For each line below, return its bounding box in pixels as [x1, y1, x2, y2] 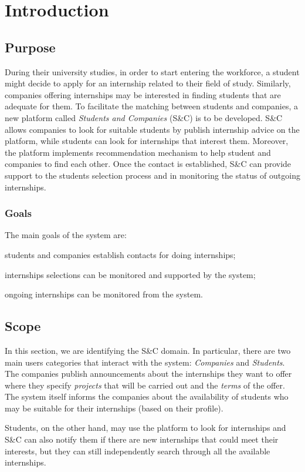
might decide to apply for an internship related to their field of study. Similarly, [5, 77, 291, 89]
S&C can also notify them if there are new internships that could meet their [5, 433, 279, 446]
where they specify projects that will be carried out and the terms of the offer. [5, 379, 285, 391]
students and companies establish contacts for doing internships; [5, 248, 236, 260]
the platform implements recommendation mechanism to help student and [5, 146, 271, 158]
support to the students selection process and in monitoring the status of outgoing [5, 169, 300, 181]
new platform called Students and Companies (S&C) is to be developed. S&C [5, 111, 283, 123]
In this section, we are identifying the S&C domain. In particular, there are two [5, 344, 291, 356]
